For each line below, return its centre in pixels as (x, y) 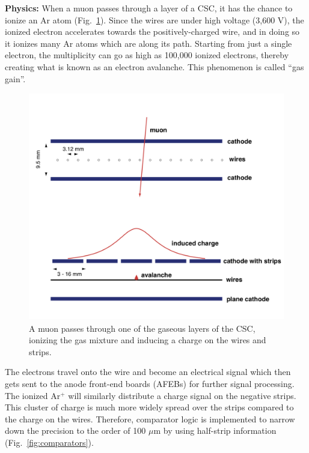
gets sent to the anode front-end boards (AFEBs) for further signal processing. (150, 384)
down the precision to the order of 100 (75, 430)
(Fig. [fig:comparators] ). (49, 442)
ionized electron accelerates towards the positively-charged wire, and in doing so (152, 31)
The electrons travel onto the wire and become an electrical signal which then (148, 372)
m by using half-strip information (215, 430)
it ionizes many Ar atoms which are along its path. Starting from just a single (148, 43)
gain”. (15, 78)
